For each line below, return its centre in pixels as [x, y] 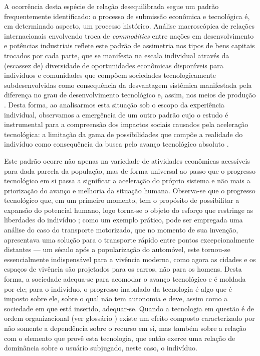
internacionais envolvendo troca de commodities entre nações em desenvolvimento [129, 35]
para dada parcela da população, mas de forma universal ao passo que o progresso [130, 170]
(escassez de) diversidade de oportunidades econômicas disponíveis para [114, 65]
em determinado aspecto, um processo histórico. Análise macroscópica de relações [129, 26]
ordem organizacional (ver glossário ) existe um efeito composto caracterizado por [129, 318]
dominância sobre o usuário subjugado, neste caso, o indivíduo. [101, 348]
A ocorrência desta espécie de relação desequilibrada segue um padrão [111, 6]
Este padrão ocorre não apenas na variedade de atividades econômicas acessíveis [127, 160]
